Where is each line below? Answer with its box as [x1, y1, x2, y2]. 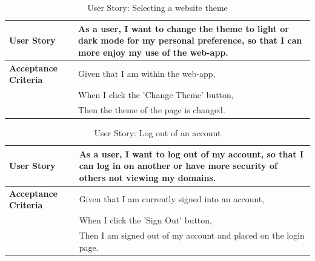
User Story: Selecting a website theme [87, 1, 228, 13]
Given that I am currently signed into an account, [79, 193, 265, 205]
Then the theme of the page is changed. [78, 103, 225, 116]
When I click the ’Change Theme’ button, [78, 88, 234, 101]
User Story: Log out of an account [94, 127, 221, 139]
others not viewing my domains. [79, 171, 216, 183]
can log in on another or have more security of [79, 159, 277, 172]
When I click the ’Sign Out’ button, [79, 214, 212, 226]
